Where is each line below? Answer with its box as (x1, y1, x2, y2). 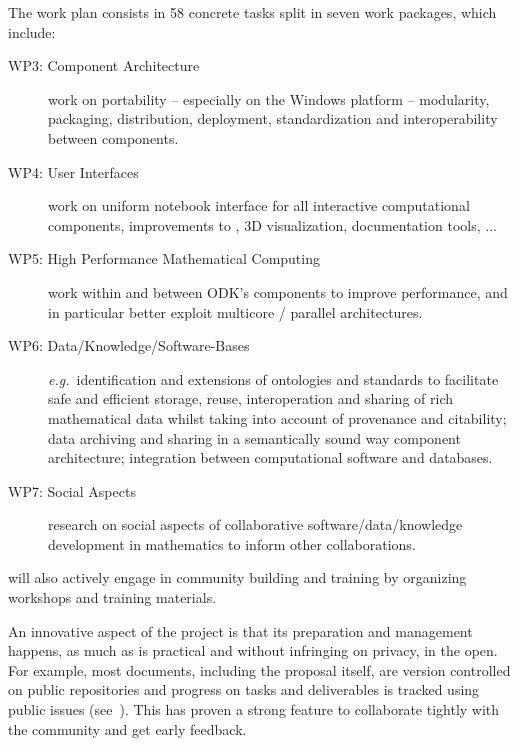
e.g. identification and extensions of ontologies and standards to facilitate (48, 368, 499, 389)
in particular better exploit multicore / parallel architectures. (48, 301, 423, 322)
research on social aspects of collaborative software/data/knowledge (48, 514, 463, 535)
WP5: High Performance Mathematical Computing (8, 248, 320, 269)
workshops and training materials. (8, 587, 217, 608)
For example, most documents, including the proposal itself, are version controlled (8, 659, 511, 680)
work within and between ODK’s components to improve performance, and (48, 281, 508, 302)
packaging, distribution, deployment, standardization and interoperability (48, 108, 498, 129)
